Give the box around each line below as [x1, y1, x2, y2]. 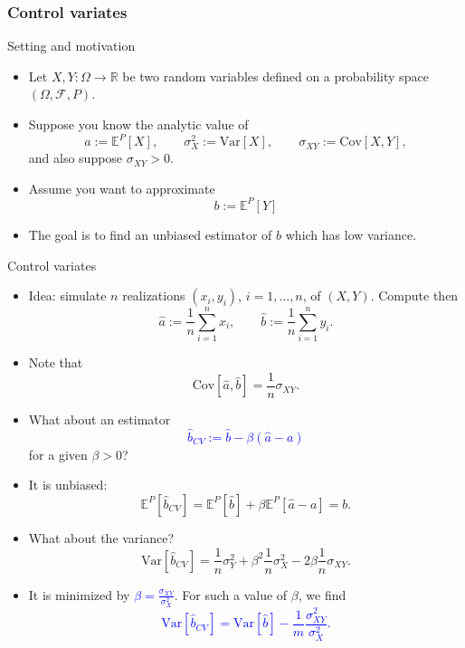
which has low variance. [285, 224, 417, 243]
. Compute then [370, 286, 459, 305]
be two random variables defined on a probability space [122, 66, 429, 85]
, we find [298, 585, 346, 604]
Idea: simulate [28, 286, 107, 305]
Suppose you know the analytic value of [28, 115, 249, 133]
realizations [122, 286, 185, 305]
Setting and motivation [7, 36, 136, 55]
